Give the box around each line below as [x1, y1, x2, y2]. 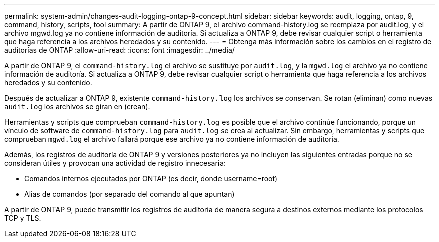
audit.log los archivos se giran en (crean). [4, 102, 150, 111]
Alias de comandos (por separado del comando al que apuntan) [24, 190, 235, 198]
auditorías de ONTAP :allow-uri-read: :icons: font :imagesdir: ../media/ [4, 46, 235, 54]
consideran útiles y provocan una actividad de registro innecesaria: [4, 159, 226, 167]
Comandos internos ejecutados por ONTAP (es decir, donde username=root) [24, 174, 278, 183]
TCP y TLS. [4, 214, 41, 222]
